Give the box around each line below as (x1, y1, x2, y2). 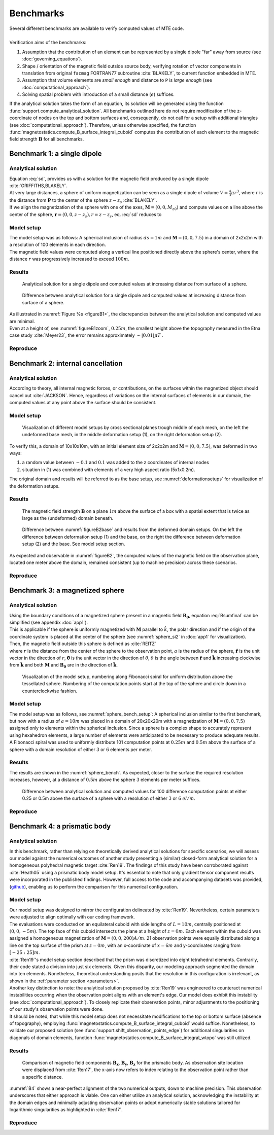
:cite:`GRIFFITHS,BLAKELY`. (9, 183, 68, 189)
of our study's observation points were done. (9, 1006, 104, 1012)
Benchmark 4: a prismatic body (9, 822, 111, 831)
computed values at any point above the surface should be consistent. (9, 399, 157, 405)
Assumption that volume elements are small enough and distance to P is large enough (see (22, 77, 213, 83)
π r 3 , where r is (231, 189, 263, 196)
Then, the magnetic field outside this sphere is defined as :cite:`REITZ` (9, 641, 157, 647)
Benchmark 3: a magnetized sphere (9, 586, 125, 595)
